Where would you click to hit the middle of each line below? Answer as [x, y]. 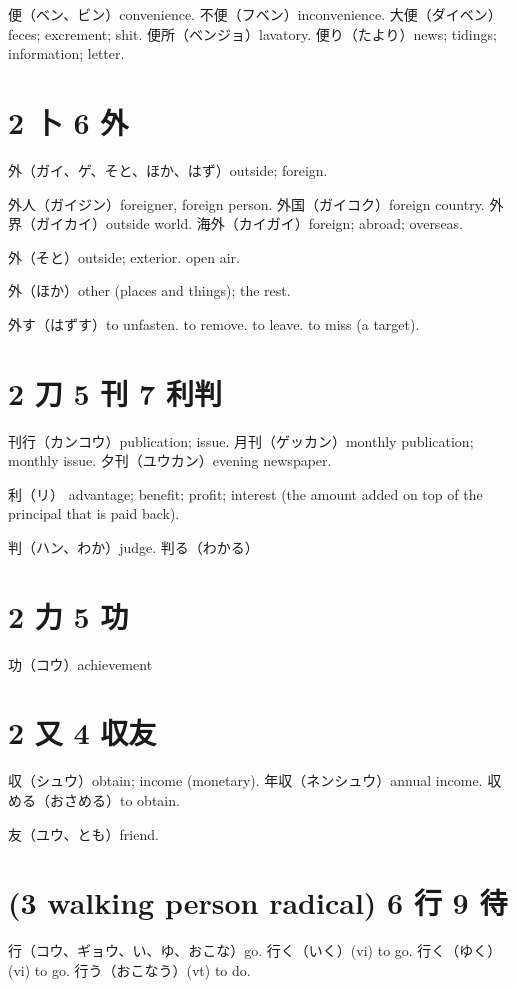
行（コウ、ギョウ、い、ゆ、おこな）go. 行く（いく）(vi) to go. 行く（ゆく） [255, 950]
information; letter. [66, 53]
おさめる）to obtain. [114, 800]
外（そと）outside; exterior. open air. [124, 256]
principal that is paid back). [94, 513]
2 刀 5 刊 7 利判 [115, 392]
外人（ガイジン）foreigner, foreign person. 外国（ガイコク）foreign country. [246, 203]
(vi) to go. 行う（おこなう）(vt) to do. [129, 969]
